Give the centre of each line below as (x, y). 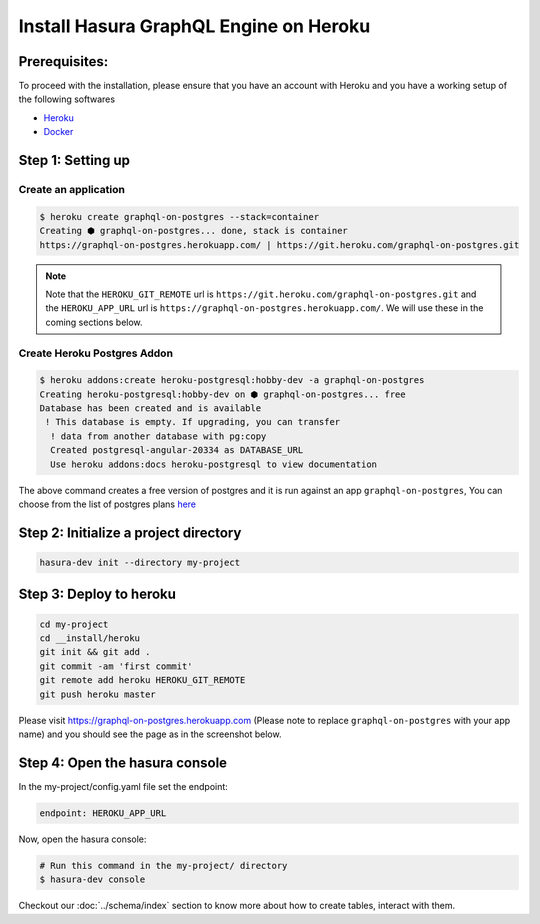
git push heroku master (98, 694)
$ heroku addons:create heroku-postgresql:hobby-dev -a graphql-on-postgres (232, 380)
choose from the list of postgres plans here (107, 504)
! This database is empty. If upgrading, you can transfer (193, 422)
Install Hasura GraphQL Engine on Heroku (194, 26)
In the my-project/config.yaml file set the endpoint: (123, 786)
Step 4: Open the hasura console (123, 762)
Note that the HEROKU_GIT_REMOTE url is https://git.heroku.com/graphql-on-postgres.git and (261, 294)
